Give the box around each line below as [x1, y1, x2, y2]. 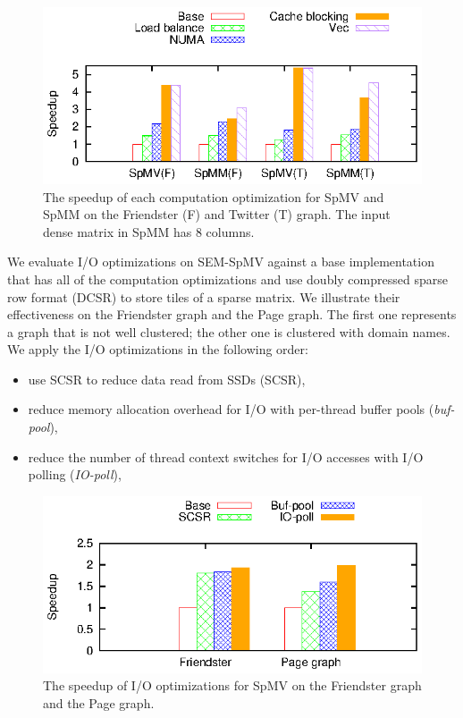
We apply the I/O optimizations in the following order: [7, 340, 308, 359]
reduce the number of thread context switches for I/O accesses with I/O [28, 447, 424, 466]
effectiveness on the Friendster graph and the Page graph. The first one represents [7, 305, 457, 324]
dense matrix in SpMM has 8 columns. [43, 222, 255, 241]
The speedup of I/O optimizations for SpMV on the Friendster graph [43, 676, 422, 695]
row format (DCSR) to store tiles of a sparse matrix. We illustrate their [7, 287, 400, 306]
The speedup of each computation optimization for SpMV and [43, 187, 384, 206]
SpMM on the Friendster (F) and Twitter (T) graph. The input [43, 205, 391, 224]
